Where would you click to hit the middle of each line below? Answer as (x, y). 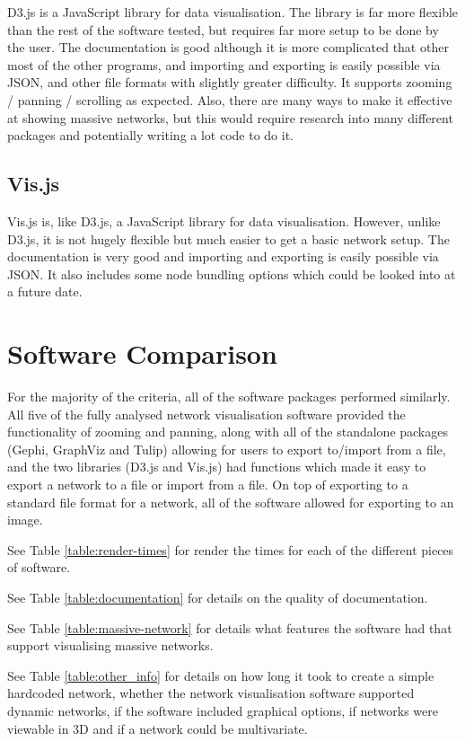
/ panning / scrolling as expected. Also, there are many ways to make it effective (230, 99)
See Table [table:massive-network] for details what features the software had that (230, 627)
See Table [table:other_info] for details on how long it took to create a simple (221, 675)
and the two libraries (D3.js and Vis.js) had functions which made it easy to (217, 467)
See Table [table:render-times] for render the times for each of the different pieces (231, 549)
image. (25, 520)
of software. (39, 567)
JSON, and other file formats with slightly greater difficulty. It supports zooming (230, 82)
